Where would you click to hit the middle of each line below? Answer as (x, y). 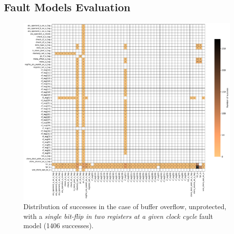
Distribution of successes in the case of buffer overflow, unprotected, (125, 206)
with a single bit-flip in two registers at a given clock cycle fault (118, 216)
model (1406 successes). (58, 225)
